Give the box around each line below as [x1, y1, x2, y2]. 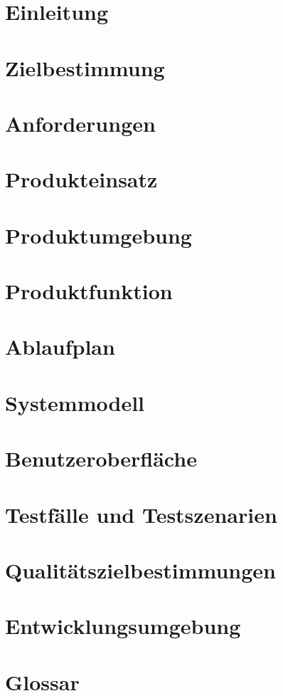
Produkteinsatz [5, 165, 158, 194]
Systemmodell [5, 388, 145, 417]
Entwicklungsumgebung [5, 611, 241, 640]
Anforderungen [5, 108, 156, 137]
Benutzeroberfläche [5, 444, 197, 473]
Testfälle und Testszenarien [5, 499, 277, 529]
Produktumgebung [5, 220, 192, 249]
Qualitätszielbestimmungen [5, 555, 276, 584]
